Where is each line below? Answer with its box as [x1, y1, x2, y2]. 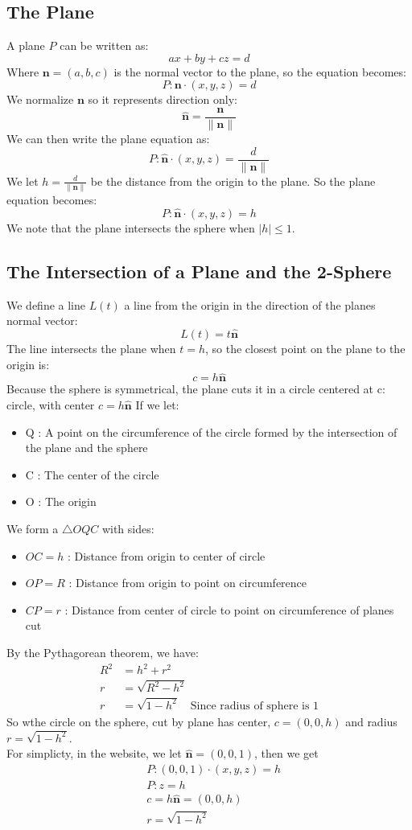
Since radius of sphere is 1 [190, 700, 319, 712]
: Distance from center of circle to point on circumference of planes [64, 601, 394, 618]
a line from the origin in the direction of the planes [124, 296, 376, 313]
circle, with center [6, 397, 95, 413]
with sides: [101, 520, 154, 536]
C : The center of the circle [25, 466, 159, 483]
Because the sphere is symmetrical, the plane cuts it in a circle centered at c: [6, 380, 385, 397]
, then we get [253, 745, 319, 762]
